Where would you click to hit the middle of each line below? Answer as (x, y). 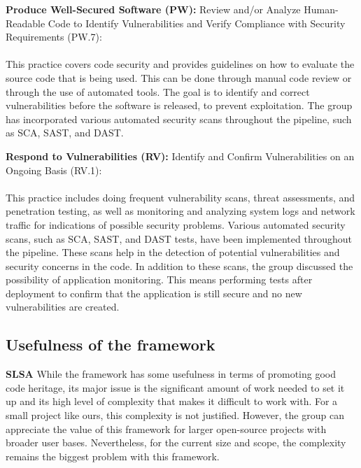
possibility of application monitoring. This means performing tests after (159, 279)
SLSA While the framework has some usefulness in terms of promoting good (171, 374)
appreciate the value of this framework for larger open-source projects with (166, 428)
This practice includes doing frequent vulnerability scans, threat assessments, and (180, 197)
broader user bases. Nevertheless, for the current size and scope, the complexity (176, 442)
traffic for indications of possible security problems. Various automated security (176, 224)
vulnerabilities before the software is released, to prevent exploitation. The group (179, 105)
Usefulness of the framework (111, 345)
